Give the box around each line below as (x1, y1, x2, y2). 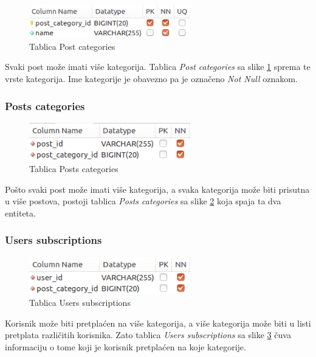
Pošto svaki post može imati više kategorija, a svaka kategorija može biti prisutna (5, 182, 310, 195)
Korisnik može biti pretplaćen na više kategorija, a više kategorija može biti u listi (5, 316, 311, 329)
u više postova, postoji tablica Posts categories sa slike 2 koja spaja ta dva (5, 195, 281, 207)
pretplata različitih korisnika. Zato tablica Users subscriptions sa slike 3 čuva (5, 328, 291, 341)
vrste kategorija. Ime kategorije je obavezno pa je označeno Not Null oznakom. (5, 72, 298, 85)
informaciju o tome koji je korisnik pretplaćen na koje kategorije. (5, 341, 246, 353)
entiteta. (5, 206, 36, 219)
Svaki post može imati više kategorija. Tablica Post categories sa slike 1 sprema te (5, 60, 311, 73)
